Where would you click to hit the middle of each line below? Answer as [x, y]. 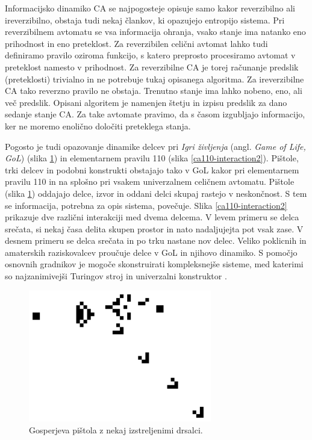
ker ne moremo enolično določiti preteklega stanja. [98, 125]
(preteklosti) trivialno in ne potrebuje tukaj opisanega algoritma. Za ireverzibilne [154, 79]
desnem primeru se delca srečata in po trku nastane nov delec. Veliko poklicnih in [156, 240]
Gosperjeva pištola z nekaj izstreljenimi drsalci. [116, 429]
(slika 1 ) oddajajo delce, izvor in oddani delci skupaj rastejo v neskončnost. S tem [156, 193]
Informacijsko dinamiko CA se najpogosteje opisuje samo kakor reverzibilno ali [150, 8]
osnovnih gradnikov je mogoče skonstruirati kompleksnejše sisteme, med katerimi [154, 264]
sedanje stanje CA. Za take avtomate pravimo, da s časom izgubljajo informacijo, [155, 114]
